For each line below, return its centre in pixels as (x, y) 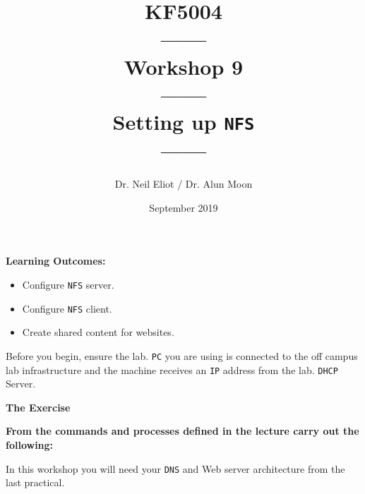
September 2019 (184, 207)
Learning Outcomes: (56, 261)
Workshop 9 (184, 66)
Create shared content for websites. (98, 332)
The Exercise (38, 407)
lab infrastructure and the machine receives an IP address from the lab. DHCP (172, 369)
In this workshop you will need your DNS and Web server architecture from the (175, 468)
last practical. (35, 482)
